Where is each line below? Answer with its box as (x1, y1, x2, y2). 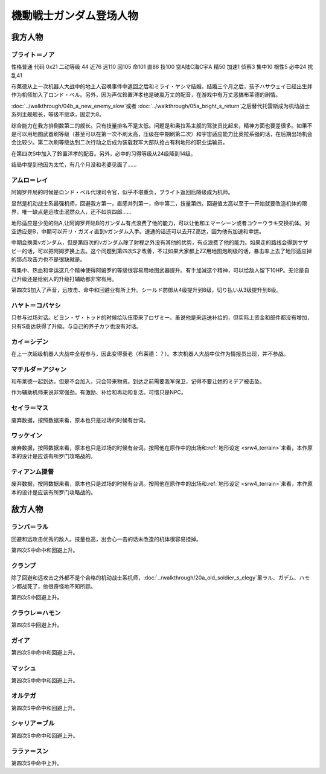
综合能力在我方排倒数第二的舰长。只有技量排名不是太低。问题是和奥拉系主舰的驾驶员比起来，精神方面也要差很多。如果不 (11, 121, 313, 129)
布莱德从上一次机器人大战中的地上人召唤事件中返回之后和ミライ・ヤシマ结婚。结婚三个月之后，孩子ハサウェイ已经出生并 (11, 83, 313, 90)
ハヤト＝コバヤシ (11, 302, 61, 310)
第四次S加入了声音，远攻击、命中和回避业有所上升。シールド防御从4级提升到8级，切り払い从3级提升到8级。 (11, 286, 282, 294)
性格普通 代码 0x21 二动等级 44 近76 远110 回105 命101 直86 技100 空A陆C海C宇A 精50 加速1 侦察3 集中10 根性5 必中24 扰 (11, 63, 313, 71)
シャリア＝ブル (11, 719, 55, 727)
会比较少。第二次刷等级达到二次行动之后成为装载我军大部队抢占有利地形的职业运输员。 (11, 139, 228, 146)
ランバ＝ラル (11, 523, 49, 531)
